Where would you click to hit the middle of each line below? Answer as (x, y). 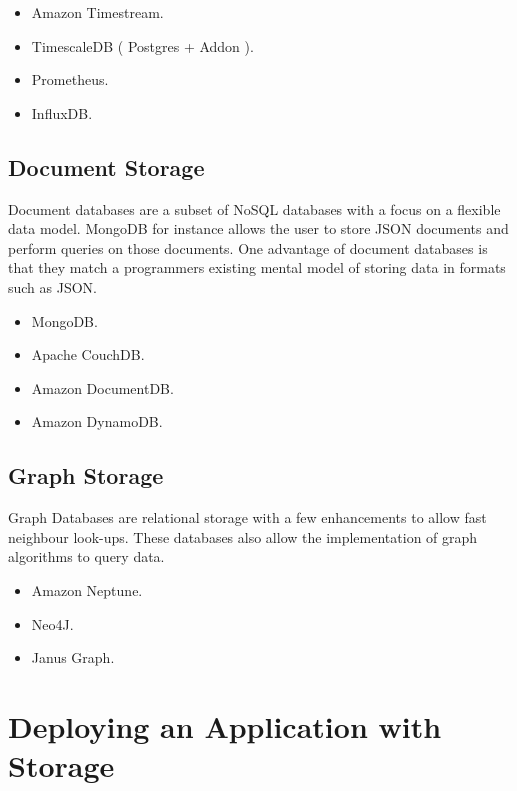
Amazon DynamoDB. (97, 421)
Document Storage (106, 166)
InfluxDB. (62, 112)
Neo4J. (52, 623)
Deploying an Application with (225, 725)
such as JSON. (53, 286)
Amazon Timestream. (97, 12)
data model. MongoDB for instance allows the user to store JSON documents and (258, 228)
